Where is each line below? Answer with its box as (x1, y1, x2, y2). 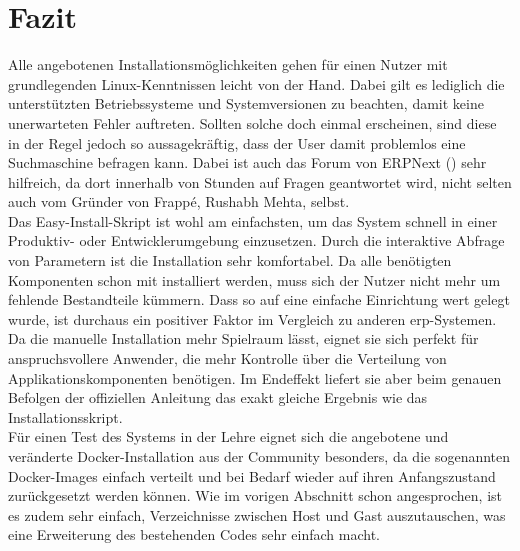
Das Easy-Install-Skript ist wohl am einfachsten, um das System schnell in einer (8, 210, 498, 231)
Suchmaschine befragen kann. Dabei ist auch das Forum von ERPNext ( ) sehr (8, 152, 487, 173)
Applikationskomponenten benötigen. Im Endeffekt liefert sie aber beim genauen (8, 367, 502, 388)
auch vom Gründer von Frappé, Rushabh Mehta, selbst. (8, 191, 350, 212)
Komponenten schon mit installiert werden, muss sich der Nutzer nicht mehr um (8, 269, 501, 290)
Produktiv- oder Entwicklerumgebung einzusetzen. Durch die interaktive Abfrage (8, 230, 505, 251)
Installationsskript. (8, 406, 123, 427)
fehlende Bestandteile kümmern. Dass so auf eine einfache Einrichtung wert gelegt (8, 289, 510, 310)
